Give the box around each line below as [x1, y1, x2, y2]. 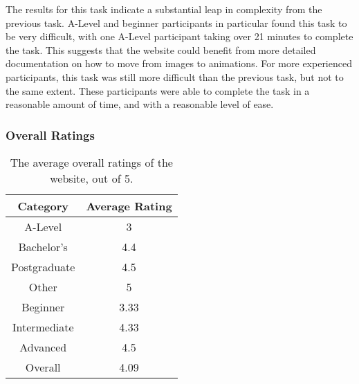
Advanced [19, 338, 67, 355]
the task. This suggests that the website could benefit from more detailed [6, 42, 316, 57]
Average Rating [86, 197, 172, 214]
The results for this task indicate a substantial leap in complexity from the [6, 2, 322, 16]
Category [17, 197, 68, 214]
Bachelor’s [18, 238, 68, 255]
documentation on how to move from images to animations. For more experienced [6, 56, 352, 71]
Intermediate [12, 318, 74, 335]
